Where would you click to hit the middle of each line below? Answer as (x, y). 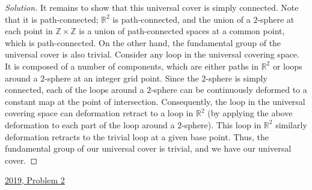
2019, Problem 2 (35, 180)
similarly (291, 124)
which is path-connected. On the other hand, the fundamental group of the (143, 42)
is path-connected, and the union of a (182, 19)
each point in (29, 31)
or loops (287, 66)
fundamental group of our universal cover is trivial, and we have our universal (148, 148)
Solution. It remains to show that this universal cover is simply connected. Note (152, 7)
